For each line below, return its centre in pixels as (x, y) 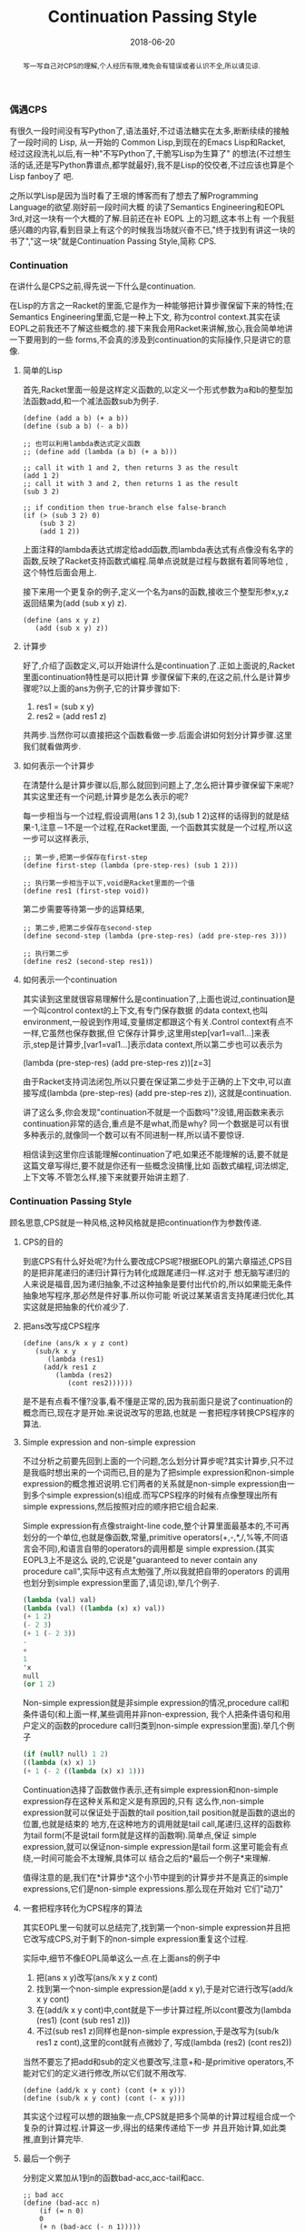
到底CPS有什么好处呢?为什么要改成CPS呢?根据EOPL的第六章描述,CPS (153, 1261)
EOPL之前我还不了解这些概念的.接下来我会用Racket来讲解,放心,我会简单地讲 (151, 329)
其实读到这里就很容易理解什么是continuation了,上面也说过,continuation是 (159, 999)
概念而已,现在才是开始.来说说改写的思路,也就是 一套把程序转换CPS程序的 (158, 1412)
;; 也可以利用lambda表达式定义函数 (81, 444)
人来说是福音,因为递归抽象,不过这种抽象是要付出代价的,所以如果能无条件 (157, 1283)
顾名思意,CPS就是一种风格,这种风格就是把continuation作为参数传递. (135, 1223)
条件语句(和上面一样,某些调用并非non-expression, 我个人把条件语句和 (152, 1714)
